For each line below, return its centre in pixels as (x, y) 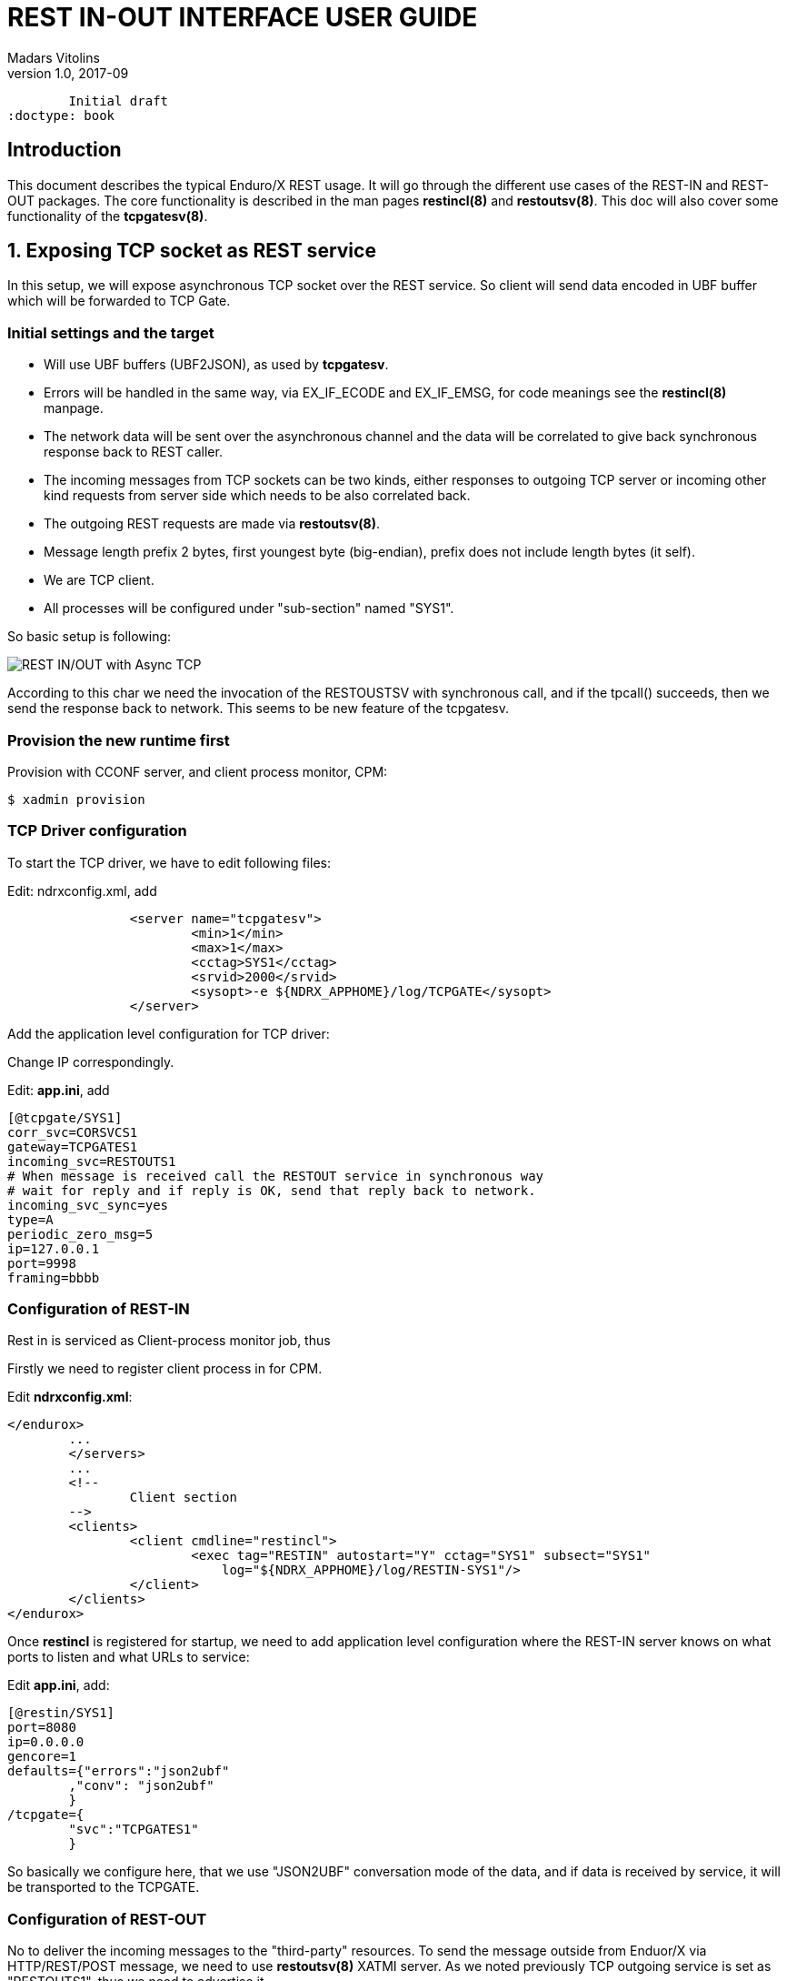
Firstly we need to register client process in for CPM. (165, 1369)
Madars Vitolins (54, 57)
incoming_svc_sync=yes (88, 1205)
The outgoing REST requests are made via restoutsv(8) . (212, 524)
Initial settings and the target (111, 332)
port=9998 (42, 1263)
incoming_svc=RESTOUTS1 (92, 1161)
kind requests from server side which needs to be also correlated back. (257, 496)
